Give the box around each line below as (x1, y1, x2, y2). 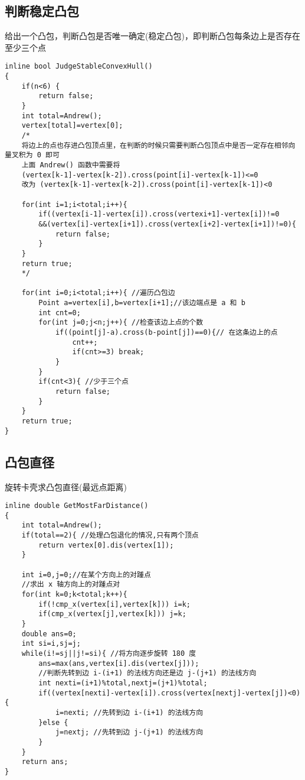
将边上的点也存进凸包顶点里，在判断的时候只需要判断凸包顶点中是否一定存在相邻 (21, 141, 288, 150)
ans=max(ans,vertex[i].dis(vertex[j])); (38, 659, 199, 668)
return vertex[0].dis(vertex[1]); (38, 541, 174, 549)
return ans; (21, 758, 68, 766)
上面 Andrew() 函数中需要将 (21, 160, 120, 169)
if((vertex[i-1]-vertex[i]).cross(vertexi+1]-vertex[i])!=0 (38, 210, 280, 219)
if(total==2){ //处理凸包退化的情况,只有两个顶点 (21, 531, 199, 540)
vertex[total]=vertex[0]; (21, 121, 123, 130)
